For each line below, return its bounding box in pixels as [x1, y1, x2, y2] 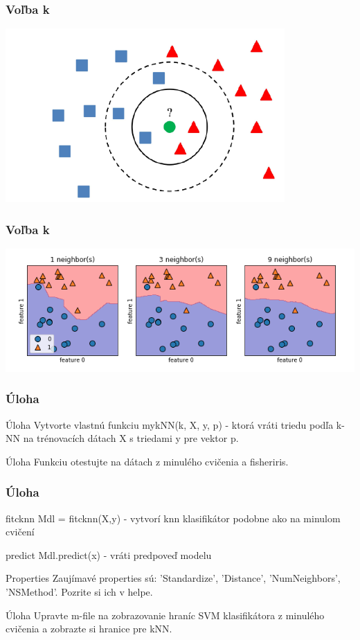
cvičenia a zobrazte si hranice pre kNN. [6, 621, 172, 636]
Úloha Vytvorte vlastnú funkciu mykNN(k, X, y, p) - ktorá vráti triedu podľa [6, 417, 334, 432]
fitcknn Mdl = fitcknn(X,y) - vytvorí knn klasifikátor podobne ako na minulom [6, 510, 341, 525]
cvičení [6, 524, 35, 539]
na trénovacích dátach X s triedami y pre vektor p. [23, 431, 239, 445]
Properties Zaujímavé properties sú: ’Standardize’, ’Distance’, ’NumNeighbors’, [6, 571, 341, 585]
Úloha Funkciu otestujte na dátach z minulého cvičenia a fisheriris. [6, 454, 289, 468]
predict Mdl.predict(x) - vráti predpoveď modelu [6, 547, 212, 562]
